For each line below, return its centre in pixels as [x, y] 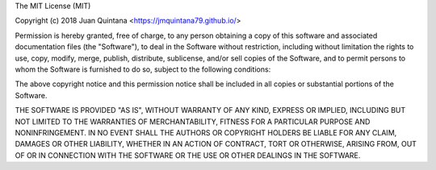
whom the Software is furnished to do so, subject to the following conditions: [143, 69]
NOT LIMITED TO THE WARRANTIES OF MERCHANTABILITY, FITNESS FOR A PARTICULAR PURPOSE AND [193, 122]
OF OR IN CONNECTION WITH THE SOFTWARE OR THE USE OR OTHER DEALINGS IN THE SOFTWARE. [188, 155]
